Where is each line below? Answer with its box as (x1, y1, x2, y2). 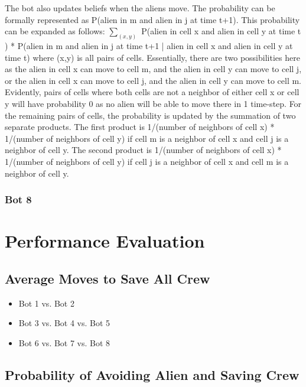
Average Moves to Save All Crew (5, 269, 210, 287)
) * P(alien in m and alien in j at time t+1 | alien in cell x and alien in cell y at (5, 40, 293, 52)
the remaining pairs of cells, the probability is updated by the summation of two (5, 109, 296, 121)
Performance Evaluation (5, 229, 205, 253)
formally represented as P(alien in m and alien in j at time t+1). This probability (5, 13, 300, 25)
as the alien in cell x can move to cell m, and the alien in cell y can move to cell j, (5, 63, 302, 75)
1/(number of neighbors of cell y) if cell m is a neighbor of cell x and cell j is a (5, 132, 289, 144)
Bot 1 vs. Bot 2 (18, 297, 74, 309)
